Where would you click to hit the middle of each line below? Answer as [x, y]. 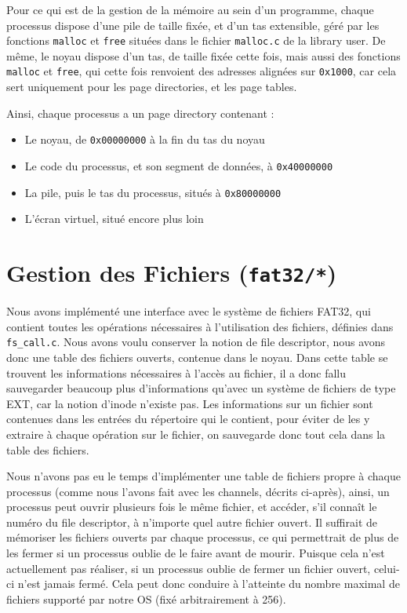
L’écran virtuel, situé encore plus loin [114, 219]
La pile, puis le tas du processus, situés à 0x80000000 [153, 192]
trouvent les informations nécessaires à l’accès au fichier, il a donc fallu [176, 372]
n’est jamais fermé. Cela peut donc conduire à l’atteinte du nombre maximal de [209, 584]
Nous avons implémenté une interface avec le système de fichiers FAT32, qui [189, 311]
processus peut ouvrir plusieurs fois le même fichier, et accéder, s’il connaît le [192, 507]
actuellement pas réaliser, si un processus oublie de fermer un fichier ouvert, [189, 568]
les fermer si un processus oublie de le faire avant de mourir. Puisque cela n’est [196, 553]
